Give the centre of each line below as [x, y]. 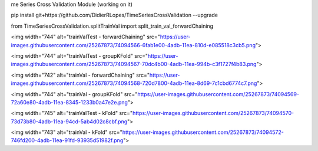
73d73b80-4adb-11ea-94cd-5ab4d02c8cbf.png [69, 122]
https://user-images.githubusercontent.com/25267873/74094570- [213, 113]
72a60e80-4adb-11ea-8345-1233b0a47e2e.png [69, 102]
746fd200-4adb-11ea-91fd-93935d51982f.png [67, 140]
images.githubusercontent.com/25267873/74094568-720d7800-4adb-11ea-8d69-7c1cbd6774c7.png [134, 83]
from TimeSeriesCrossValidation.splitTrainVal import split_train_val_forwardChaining [112, 26]
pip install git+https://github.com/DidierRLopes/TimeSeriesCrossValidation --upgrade [114, 15]
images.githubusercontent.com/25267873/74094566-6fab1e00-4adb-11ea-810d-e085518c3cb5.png [133, 45]
